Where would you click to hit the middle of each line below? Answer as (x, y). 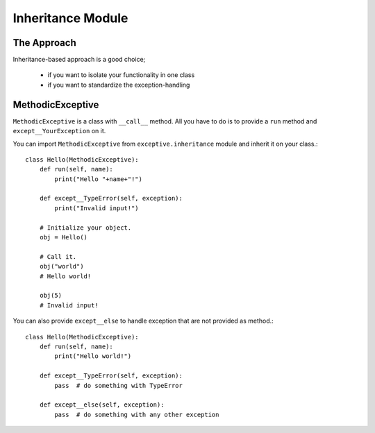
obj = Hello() (64, 237)
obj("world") (61, 266)
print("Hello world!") (93, 356)
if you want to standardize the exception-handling (119, 85)
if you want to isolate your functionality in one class (121, 75)
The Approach (44, 43)
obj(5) (51, 296)
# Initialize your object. (85, 228)
